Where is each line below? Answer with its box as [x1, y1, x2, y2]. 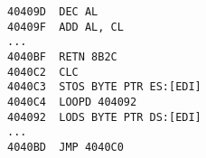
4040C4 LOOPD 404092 [7, 95, 137, 108]
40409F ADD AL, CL [7, 20, 124, 33]
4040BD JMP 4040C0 [7, 140, 124, 153]
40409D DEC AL [7, 5, 98, 18]
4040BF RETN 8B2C [7, 50, 117, 63]
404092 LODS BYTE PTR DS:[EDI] [7, 110, 201, 124]
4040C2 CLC [7, 65, 79, 79]
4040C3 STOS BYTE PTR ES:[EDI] [7, 80, 201, 94]
